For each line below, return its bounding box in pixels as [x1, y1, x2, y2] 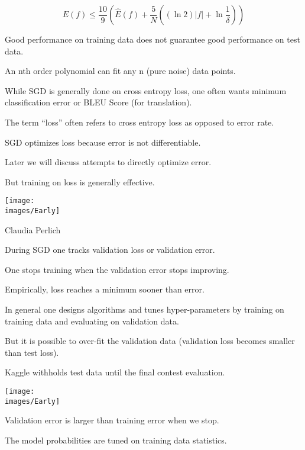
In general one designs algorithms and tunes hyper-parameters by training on [5, 303, 284, 316]
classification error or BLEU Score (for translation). [5, 96, 192, 108]
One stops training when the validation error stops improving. [5, 263, 229, 275]
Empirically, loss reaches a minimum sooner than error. [5, 283, 205, 295]
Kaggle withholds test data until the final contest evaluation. [5, 366, 225, 378]
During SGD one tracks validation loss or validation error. [5, 243, 215, 256]
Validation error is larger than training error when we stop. [5, 414, 219, 426]
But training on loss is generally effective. [5, 175, 155, 188]
